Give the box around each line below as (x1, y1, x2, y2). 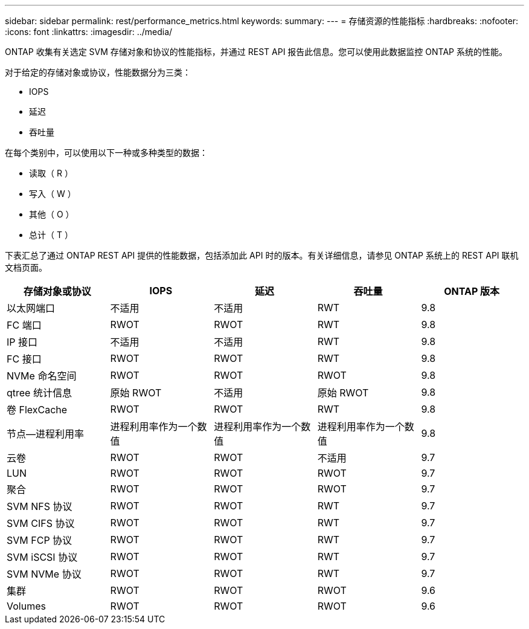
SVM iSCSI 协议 (7, 551, 78, 563)
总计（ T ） (29, 230, 73, 240)
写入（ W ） (29, 189, 76, 199)
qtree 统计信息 (7, 387, 72, 399)
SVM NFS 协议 (7, 500, 72, 512)
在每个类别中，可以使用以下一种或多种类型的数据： (5, 147, 208, 158)
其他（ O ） (29, 209, 74, 219)
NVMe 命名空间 (7, 370, 77, 382)
